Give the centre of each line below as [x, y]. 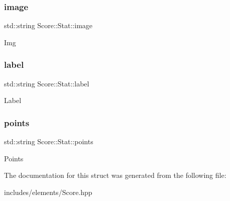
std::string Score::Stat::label [47, 83]
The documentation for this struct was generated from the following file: [115, 175]
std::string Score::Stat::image [48, 25]
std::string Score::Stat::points [49, 141]
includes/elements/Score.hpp [48, 192]
